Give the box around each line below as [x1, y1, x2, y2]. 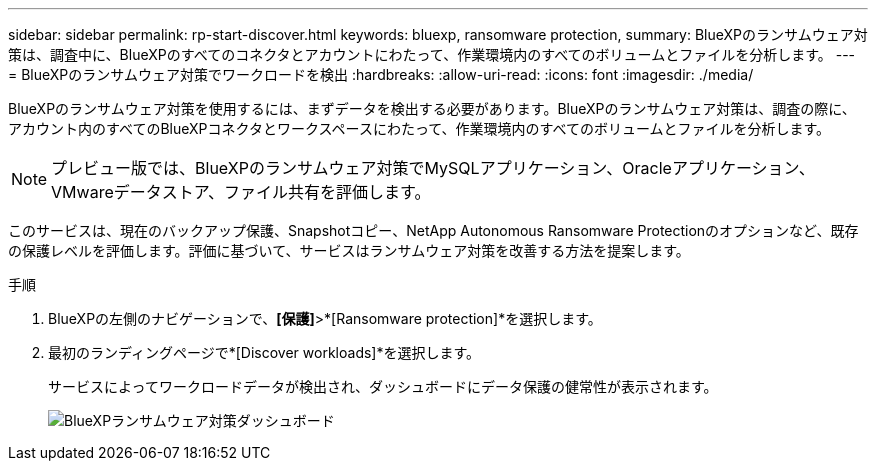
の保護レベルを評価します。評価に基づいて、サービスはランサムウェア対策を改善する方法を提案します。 [8, 242, 690, 259]
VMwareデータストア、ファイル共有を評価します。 [51, 182, 431, 202]
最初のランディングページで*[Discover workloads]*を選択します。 [48, 344, 481, 361]
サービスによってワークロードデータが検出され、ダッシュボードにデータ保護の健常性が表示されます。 [48, 378, 718, 395]
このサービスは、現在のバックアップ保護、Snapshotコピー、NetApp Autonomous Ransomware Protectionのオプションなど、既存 [8, 222, 859, 239]
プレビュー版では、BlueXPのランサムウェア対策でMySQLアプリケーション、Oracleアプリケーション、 [51, 158, 815, 178]
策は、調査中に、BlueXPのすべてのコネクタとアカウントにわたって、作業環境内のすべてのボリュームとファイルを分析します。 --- [8, 46, 856, 63]
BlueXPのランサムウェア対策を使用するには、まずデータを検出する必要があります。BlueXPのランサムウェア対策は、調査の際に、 [8, 100, 856, 117]
